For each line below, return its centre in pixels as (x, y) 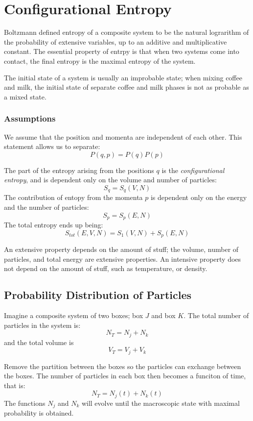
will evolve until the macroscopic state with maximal (161, 403)
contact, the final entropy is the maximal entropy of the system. (100, 61)
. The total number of (216, 315)
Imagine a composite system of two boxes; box (74, 315)
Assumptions (30, 118)
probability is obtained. (39, 413)
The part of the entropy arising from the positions (79, 170)
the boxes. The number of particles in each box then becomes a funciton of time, (125, 376)
